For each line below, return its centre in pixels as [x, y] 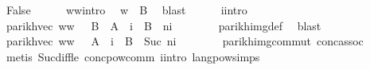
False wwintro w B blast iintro [127, 10]
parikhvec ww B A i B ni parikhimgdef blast [164, 25]
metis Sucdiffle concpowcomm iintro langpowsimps [133, 56]
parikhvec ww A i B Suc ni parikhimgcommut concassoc [185, 41]
